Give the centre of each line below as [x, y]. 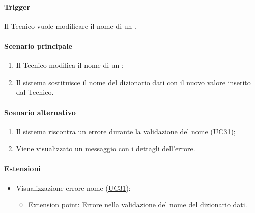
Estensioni [22, 168]
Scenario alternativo [40, 112]
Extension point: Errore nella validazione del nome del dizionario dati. [138, 205]
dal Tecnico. [35, 92]
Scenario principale [38, 45]
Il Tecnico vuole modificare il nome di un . [70, 26]
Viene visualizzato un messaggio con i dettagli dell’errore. [106, 148]
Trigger [17, 6]
